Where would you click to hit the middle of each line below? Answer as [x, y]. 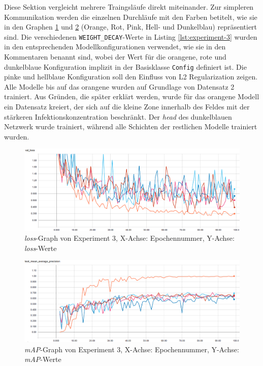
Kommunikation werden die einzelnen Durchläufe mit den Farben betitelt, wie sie [131, 17]
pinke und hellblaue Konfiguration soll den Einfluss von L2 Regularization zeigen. [131, 77]
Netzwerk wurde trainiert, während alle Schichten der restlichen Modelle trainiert [131, 126]
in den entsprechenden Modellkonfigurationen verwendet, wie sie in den [115, 47]
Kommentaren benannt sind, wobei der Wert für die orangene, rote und [115, 57]
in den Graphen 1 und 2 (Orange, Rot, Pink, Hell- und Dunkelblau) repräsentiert [131, 27]
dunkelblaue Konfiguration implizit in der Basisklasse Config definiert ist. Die [125, 66]
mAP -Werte [43, 359]
